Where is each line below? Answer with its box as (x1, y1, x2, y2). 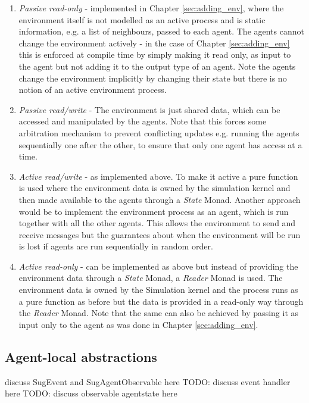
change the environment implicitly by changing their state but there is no (18, 71, 287, 84)
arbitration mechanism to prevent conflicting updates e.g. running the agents (18, 126, 299, 139)
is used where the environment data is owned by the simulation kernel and (18, 182, 291, 194)
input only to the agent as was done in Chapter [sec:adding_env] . (18, 318, 258, 330)
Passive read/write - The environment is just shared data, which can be (18, 103, 280, 115)
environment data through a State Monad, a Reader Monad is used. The (18, 271, 283, 284)
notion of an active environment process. (18, 83, 167, 96)
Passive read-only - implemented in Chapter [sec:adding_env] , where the (18, 2, 284, 14)
